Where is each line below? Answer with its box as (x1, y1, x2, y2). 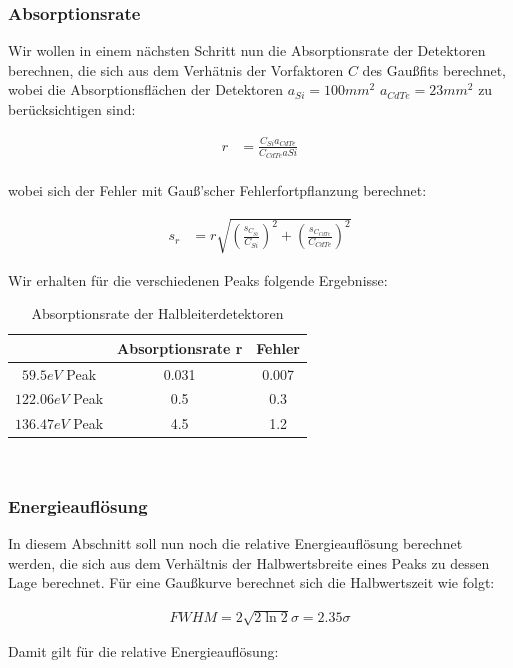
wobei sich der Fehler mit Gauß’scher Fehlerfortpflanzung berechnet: (8, 180, 427, 201)
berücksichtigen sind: (8, 99, 136, 119)
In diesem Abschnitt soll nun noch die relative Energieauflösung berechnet (8, 533, 463, 554)
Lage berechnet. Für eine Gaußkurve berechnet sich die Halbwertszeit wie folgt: (8, 572, 495, 593)
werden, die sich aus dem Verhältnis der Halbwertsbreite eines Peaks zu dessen (8, 552, 490, 573)
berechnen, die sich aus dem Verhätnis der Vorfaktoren (8, 59, 344, 80)
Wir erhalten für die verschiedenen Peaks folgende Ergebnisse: (8, 269, 388, 290)
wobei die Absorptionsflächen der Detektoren (8, 79, 284, 100)
